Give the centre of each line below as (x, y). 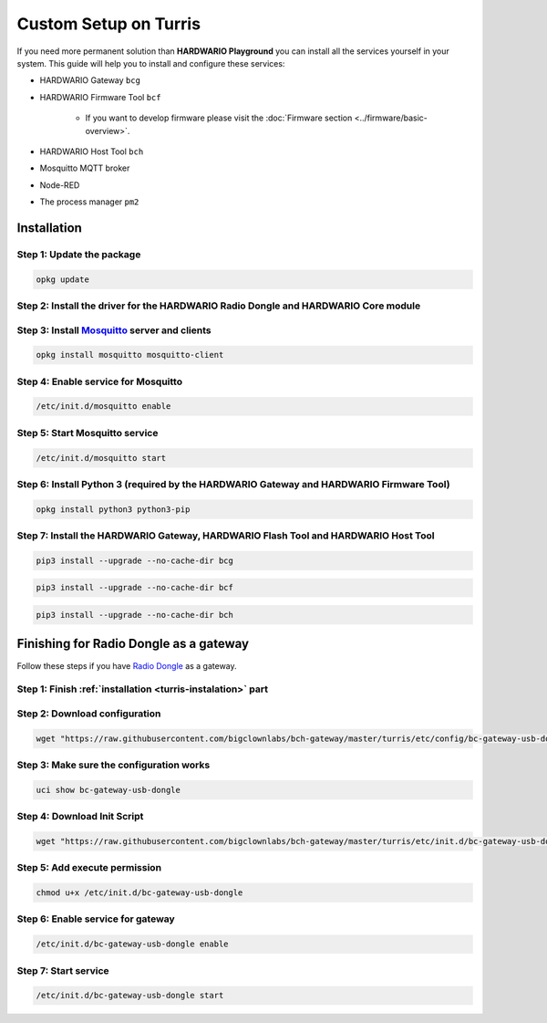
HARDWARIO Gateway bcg (90, 80)
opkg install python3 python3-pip (113, 509)
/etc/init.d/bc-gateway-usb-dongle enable (132, 944)
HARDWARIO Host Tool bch (92, 151)
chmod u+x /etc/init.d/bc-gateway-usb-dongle (139, 893)
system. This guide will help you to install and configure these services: (151, 63)
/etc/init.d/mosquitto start (101, 458)
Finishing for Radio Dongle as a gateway (133, 644)
